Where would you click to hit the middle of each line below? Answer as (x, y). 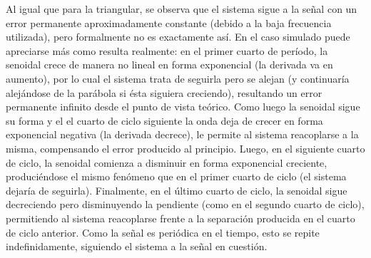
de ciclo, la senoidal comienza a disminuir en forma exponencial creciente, (167, 162)
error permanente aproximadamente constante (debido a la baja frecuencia (169, 22)
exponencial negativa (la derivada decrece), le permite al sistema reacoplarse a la (182, 134)
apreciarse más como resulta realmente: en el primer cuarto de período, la (167, 50)
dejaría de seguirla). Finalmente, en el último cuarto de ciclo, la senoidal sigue (177, 190)
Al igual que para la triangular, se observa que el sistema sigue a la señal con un (182, 9)
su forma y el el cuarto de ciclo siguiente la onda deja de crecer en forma (164, 120)
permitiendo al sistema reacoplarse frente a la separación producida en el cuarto (181, 218)
